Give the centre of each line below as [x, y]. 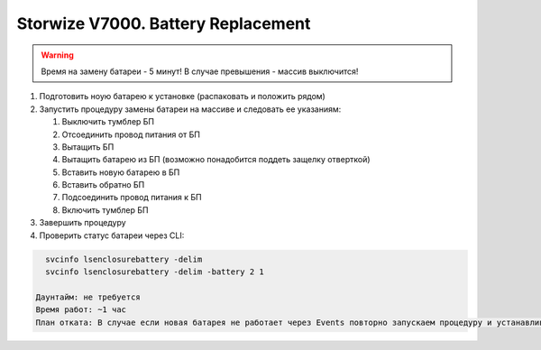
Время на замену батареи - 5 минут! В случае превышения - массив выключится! [200, 71]
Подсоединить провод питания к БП [132, 198]
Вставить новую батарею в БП [121, 172]
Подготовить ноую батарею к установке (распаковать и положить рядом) [183, 97]
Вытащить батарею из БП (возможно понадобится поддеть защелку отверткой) [216, 160]
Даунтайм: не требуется [88, 297]
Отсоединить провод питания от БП [131, 134]
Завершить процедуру [83, 223]
